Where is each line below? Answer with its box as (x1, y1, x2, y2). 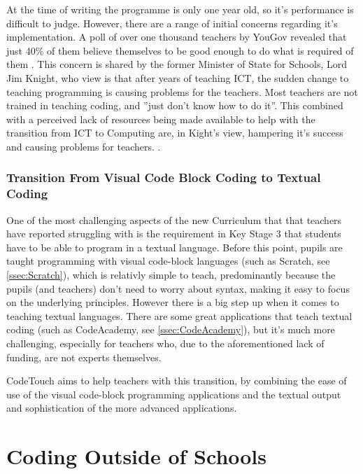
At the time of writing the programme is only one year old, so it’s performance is (6, 2, 354, 16)
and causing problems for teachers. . (6, 139, 161, 153)
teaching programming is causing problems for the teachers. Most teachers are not (6, 84, 358, 99)
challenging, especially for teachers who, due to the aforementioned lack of (6, 336, 325, 351)
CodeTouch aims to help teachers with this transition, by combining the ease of (6, 373, 347, 388)
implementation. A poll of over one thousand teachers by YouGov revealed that (6, 29, 347, 44)
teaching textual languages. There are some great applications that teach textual (6, 308, 353, 323)
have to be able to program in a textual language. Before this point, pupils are (6, 239, 343, 254)
